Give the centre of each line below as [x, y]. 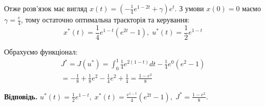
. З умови [189, 8]
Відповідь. [21, 96]
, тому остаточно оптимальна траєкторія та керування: [105, 19]
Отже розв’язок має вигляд [46, 8]
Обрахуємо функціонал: [41, 51]
